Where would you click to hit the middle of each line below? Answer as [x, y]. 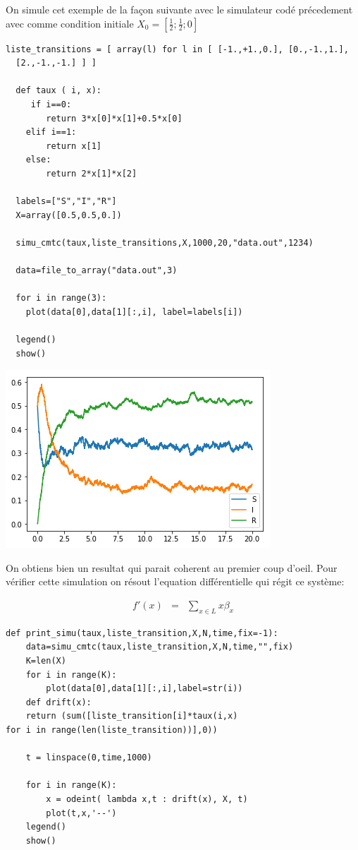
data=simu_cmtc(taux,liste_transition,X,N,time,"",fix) [160, 647]
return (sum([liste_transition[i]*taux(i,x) [132, 716]
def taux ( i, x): [59, 91]
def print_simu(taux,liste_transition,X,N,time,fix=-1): [142, 633]
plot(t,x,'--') [81, 813]
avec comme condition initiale [70, 23]
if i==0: [51, 104]
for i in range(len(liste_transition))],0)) [112, 730]
